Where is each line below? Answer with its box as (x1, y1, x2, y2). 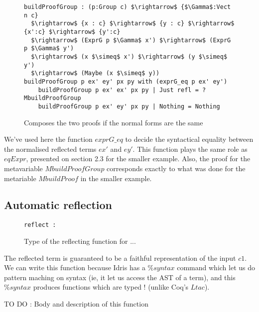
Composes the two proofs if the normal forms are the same (24, 117, 203, 127)
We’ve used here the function (4, 134, 93, 144)
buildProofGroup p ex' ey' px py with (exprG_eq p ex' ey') (24, 78, 228, 85)
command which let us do (177, 262, 256, 273)
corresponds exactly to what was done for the (107, 163, 246, 173)
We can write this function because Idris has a (4, 262, 145, 273)
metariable (4, 173, 36, 183)
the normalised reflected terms (4, 143, 97, 154)
